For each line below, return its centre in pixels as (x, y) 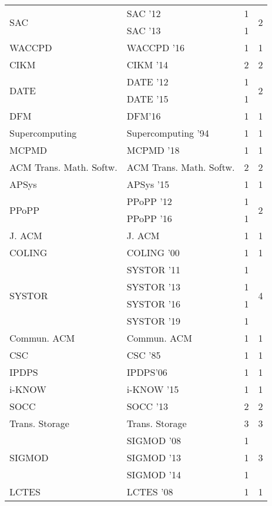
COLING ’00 (153, 252)
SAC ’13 (144, 30)
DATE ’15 (147, 99)
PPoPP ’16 (149, 218)
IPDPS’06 (147, 372)
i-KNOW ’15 (153, 389)
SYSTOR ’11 (154, 269)
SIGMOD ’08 (154, 440)
